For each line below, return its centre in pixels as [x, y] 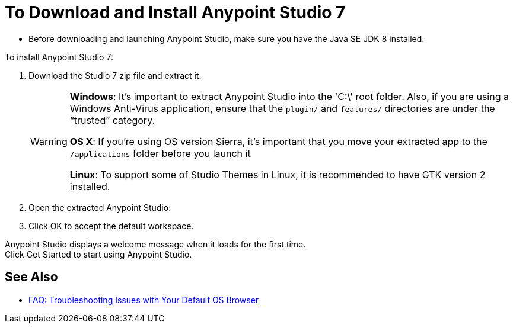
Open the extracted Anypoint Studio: [100, 207]
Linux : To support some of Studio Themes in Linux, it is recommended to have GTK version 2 [278, 174]
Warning [49, 141]
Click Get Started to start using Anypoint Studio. [98, 254]
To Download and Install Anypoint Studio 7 [175, 12]
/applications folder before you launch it [160, 153]
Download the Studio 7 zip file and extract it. [115, 75]
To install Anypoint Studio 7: [59, 57]
